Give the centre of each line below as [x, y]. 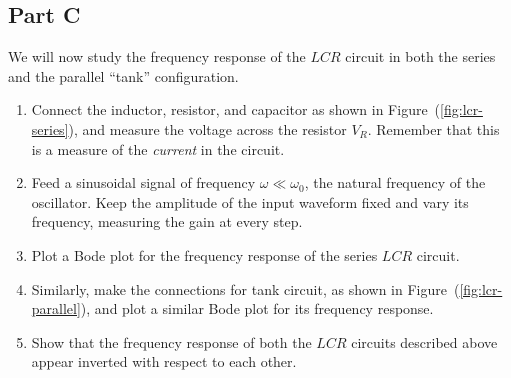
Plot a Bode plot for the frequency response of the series [204, 254]
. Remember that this [433, 128]
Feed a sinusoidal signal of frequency [143, 182]
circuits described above [424, 341]
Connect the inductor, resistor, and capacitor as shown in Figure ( [236, 109]
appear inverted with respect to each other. [164, 361]
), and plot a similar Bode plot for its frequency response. [257, 308]
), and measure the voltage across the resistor [207, 128]
